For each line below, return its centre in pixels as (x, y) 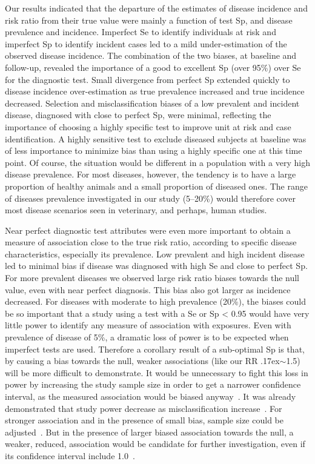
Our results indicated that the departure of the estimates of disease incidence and (156, 8)
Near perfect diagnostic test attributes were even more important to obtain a (148, 230)
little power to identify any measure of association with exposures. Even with (148, 325)
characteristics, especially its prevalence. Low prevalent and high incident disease (155, 254)
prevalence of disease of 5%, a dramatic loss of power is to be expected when (147, 337)
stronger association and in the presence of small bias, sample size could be (144, 420)
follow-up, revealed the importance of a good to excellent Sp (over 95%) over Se (153, 67)
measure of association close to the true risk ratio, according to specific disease (151, 242)
